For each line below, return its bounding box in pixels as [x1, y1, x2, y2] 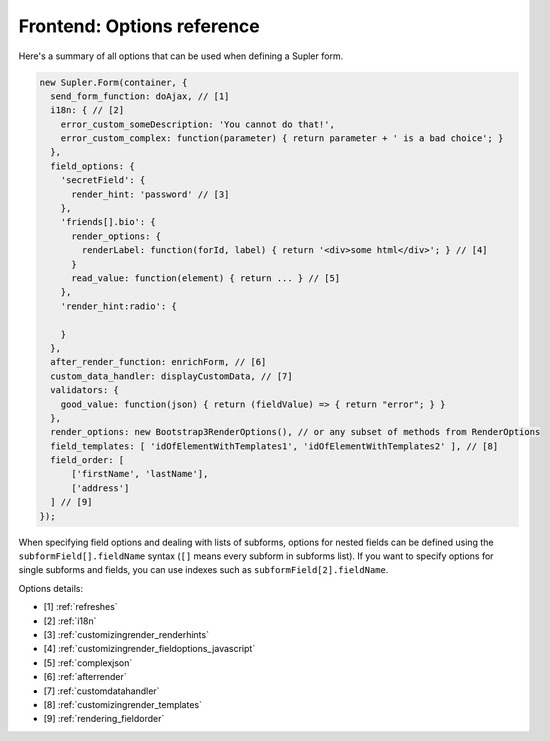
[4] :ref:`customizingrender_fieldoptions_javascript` [43, 643, 256, 655]
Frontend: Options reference [18, 15, 260, 37]
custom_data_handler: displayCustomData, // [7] [50, 370, 294, 382]
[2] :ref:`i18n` [43, 615, 97, 627]
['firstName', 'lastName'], [71, 468, 209, 480]
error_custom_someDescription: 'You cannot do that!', [60, 118, 335, 130]
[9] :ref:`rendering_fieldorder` [43, 713, 165, 725]
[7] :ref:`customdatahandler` [43, 685, 160, 697]
